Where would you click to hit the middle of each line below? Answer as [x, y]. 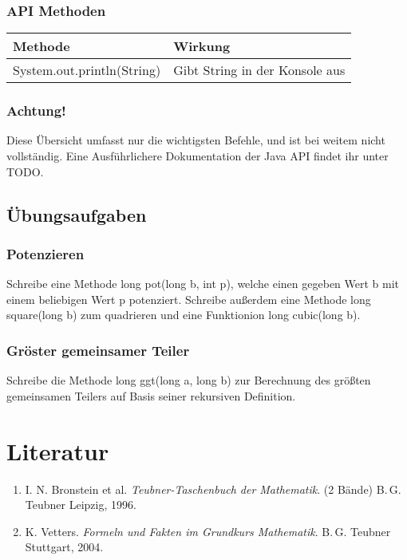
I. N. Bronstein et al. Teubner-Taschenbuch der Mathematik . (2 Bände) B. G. [213, 489]
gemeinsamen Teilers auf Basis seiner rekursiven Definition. [151, 395]
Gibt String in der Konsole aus [259, 70]
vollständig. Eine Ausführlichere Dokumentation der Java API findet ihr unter [198, 156]
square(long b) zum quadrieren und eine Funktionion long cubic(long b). [184, 315]
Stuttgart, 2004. [64, 547]
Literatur [58, 450]
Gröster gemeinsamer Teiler [98, 350]
